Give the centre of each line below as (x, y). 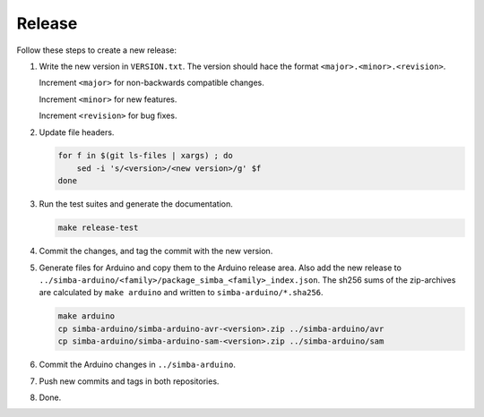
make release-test (98, 228)
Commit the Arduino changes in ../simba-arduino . (138, 365)
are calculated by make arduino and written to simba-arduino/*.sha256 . (181, 293)
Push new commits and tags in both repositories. (129, 381)
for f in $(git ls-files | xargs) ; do (145, 156)
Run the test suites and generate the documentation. (136, 204)
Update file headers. (77, 132)
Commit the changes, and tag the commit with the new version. (156, 251)
